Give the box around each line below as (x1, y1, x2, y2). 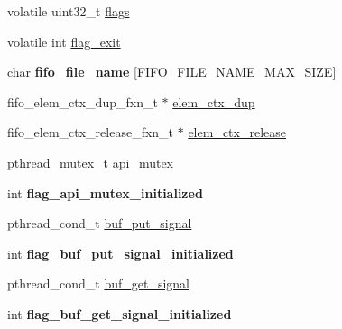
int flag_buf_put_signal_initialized (7, 243, 234, 262)
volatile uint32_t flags (7, 2, 130, 20)
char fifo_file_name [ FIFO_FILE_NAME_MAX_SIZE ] (7, 62, 337, 81)
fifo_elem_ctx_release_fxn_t (7, 123, 174, 142)
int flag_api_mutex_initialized (7, 183, 203, 202)
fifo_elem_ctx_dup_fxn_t (7, 92, 158, 111)
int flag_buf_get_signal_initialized (7, 304, 232, 323)
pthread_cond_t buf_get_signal (7, 274, 190, 293)
